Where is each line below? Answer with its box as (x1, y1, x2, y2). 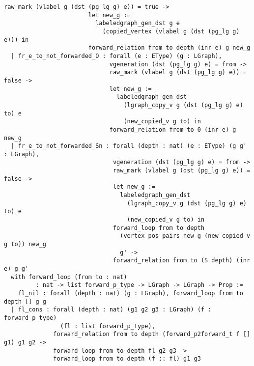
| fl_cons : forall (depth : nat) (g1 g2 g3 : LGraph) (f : (11, 306, 212, 313)
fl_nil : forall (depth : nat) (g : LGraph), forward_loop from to (18, 289, 243, 297)
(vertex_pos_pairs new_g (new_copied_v (120, 232, 251, 240)
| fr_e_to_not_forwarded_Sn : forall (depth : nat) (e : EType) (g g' (11, 142, 247, 150)
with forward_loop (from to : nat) (11, 273, 127, 281)
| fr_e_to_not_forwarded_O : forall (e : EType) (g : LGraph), (11, 52, 222, 59)
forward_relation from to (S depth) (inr (113, 257, 251, 264)
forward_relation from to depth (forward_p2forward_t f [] (53, 331, 251, 338)
